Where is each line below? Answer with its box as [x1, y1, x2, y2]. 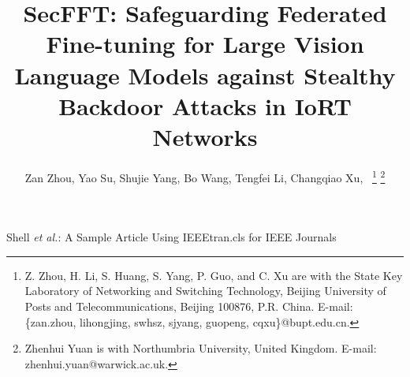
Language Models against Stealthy [14, 58, 396, 91]
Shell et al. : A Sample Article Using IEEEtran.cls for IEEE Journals [6, 229, 337, 245]
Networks [152, 120, 258, 152]
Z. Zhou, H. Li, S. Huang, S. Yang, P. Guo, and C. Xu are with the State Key [24, 267, 403, 283]
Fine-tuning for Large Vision [46, 28, 364, 60]
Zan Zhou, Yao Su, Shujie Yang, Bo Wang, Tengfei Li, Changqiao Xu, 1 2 [24, 166, 386, 185]
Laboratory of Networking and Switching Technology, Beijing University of [24, 282, 386, 299]
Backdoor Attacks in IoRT [58, 89, 352, 121]
